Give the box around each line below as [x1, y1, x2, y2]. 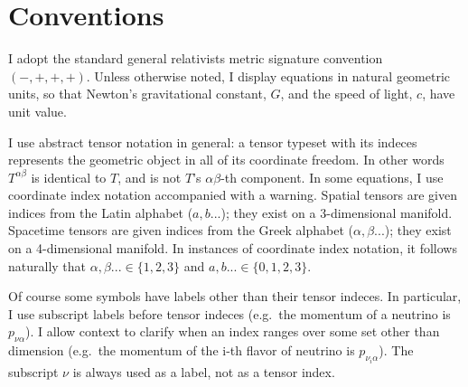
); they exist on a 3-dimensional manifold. [220, 203, 453, 222]
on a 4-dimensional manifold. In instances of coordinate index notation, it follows [8, 239, 457, 258]
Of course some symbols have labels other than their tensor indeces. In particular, [8, 287, 462, 306]
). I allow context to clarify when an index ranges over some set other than [24, 322, 440, 341]
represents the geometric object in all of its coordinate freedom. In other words [8, 150, 445, 169]
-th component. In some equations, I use [220, 167, 444, 186]
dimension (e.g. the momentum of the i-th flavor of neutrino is [8, 341, 355, 360]
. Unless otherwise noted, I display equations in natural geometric [86, 66, 451, 85]
